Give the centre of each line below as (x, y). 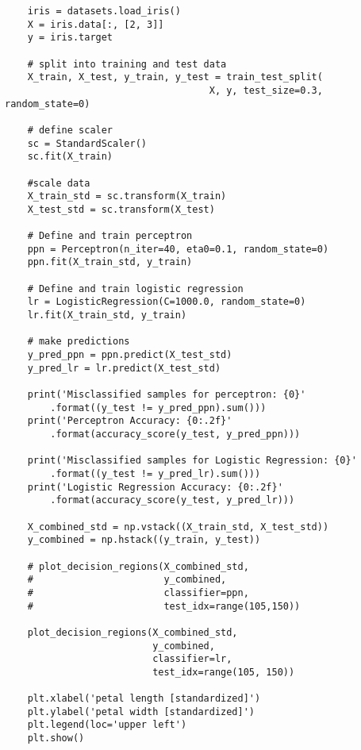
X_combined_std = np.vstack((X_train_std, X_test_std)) (178, 527)
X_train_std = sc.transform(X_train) (127, 196)
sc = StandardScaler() (87, 143)
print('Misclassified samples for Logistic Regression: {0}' (192, 461)
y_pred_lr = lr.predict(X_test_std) (124, 368)
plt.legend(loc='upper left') (107, 725)
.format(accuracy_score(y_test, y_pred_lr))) (173, 500)
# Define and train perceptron (110, 236)
